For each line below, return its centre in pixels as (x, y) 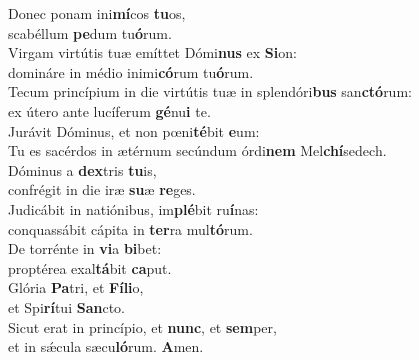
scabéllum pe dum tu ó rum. (90, 32)
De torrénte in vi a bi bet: (85, 248)
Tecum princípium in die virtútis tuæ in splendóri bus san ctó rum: (210, 91)
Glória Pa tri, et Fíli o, (76, 287)
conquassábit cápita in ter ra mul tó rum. (130, 228)
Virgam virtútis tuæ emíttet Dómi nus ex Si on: (152, 52)
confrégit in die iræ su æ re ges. (102, 189)
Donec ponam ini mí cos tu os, (97, 13)
